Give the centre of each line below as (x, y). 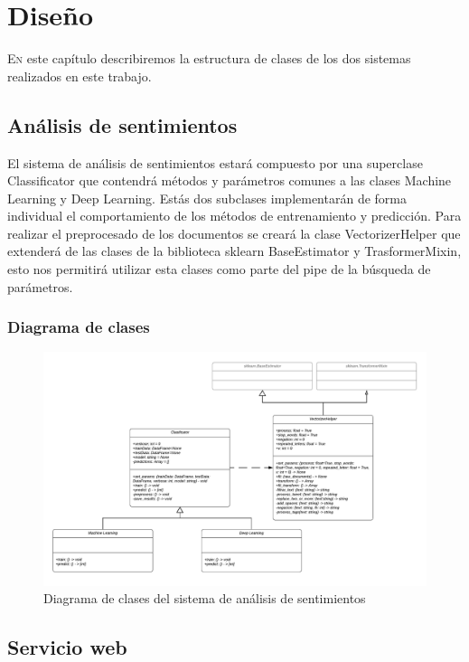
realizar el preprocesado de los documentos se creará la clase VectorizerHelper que (234, 233)
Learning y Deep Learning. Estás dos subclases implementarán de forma (207, 198)
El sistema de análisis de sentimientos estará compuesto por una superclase (215, 162)
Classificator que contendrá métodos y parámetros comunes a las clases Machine (230, 180)
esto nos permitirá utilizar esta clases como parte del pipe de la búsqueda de (219, 269)
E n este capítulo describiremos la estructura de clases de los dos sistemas (209, 58)
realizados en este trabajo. (80, 76)
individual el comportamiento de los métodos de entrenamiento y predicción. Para (234, 216)
